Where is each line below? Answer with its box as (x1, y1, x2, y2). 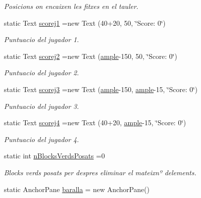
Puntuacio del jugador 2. (4, 67, 79, 78)
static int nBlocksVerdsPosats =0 (4, 150, 105, 161)
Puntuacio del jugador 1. (4, 34, 79, 45)
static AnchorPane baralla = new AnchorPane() (4, 184, 150, 194)
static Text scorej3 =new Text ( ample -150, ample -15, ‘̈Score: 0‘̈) (4, 84, 198, 94)
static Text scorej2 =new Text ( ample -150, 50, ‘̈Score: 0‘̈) (4, 50, 177, 61)
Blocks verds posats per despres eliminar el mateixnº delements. (4, 167, 197, 177)
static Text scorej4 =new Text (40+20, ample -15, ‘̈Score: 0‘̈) (4, 117, 186, 128)
